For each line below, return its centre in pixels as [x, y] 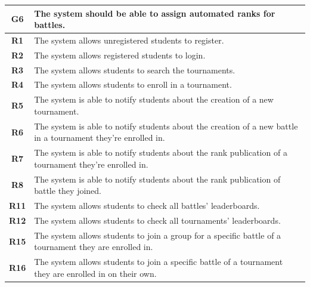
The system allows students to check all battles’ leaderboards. [147, 206]
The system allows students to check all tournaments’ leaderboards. [157, 220]
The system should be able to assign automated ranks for [155, 13]
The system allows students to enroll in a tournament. [133, 84]
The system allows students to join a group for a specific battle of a [158, 235]
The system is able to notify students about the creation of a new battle [166, 126]
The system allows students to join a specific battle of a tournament [159, 262]
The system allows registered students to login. [120, 55]
